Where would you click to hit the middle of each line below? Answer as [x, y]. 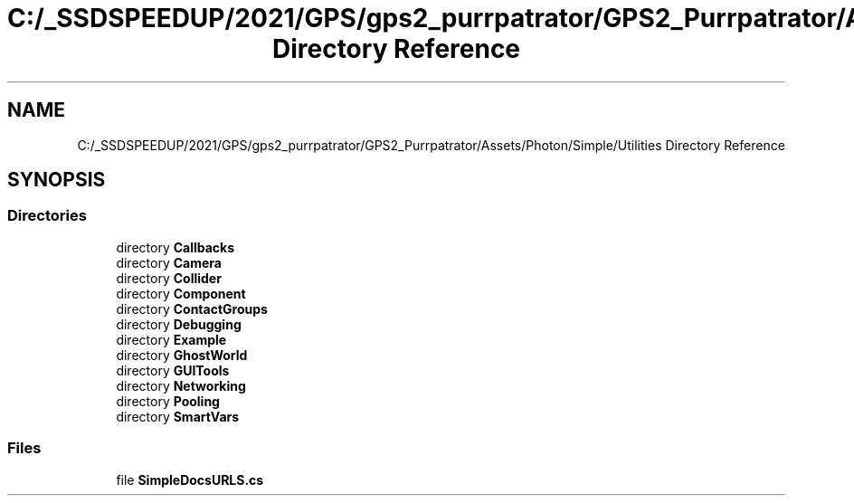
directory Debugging [179, 324]
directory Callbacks [176, 247]
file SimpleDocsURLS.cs [190, 479]
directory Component [181, 293]
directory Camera [169, 262]
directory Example [171, 339]
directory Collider [169, 278]
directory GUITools [173, 370]
